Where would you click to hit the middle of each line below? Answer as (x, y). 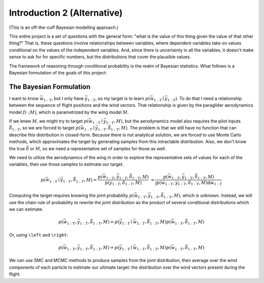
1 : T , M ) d (200, 183)
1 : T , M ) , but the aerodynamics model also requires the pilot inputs (173, 121)
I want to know (24, 98)
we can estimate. (26, 209)
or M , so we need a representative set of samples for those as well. (98, 148)
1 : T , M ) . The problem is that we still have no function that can (174, 129)
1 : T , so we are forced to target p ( (46, 129)
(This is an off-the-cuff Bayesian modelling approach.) (64, 27)
